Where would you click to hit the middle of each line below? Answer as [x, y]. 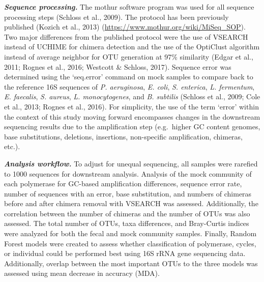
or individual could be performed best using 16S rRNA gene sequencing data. [125, 253]
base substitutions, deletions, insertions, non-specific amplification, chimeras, [124, 136]
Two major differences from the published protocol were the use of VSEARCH [126, 36]
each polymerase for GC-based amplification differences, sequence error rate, [123, 184]
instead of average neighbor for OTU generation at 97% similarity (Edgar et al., [129, 56]
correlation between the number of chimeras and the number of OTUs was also [127, 213]
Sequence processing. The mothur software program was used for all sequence [129, 7]
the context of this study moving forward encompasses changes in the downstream [132, 116]
